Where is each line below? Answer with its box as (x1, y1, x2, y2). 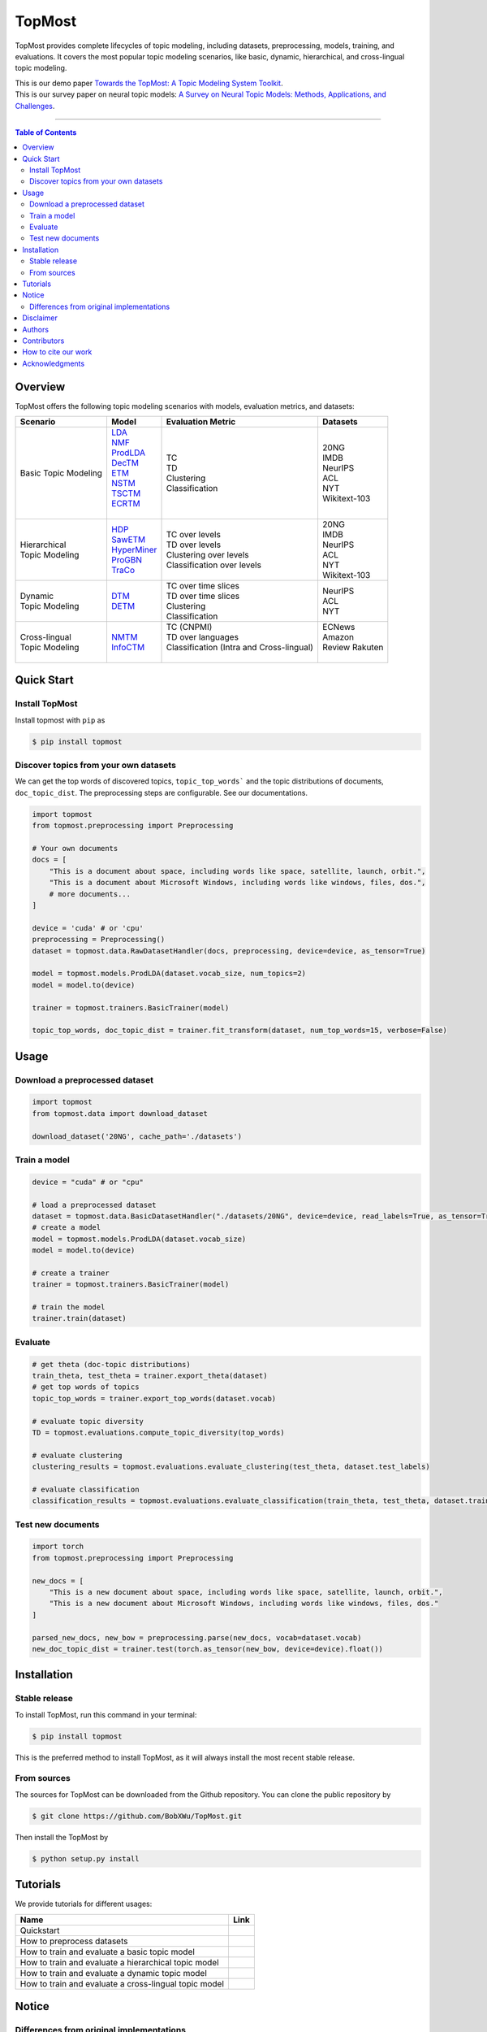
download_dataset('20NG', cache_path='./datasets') (32, 1131, 243, 1141)
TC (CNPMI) (166, 622, 213, 632)
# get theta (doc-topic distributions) (32, 1360, 191, 1369)
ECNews (321, 622, 356, 632)
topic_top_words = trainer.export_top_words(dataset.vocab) (32, 1394, 277, 1403)
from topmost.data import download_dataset (32, 1109, 209, 1118)
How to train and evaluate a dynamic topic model (19, 1967, 207, 1978)
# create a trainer (32, 1268, 110, 1278)
